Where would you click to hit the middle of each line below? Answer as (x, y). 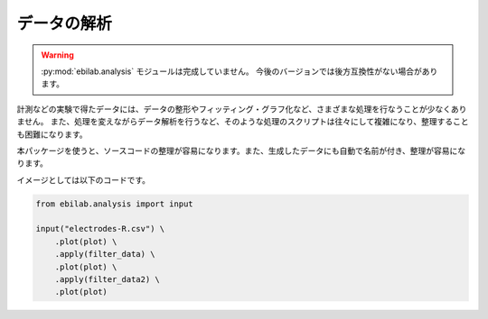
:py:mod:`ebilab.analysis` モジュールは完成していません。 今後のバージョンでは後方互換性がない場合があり (239, 71)
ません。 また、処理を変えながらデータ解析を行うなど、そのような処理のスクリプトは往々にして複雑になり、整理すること (243, 122)
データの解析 (65, 23)
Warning (57, 55)
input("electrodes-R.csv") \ (100, 229)
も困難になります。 (52, 134)
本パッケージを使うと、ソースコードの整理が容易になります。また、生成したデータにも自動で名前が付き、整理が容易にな (241, 150)
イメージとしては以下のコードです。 (84, 179)
